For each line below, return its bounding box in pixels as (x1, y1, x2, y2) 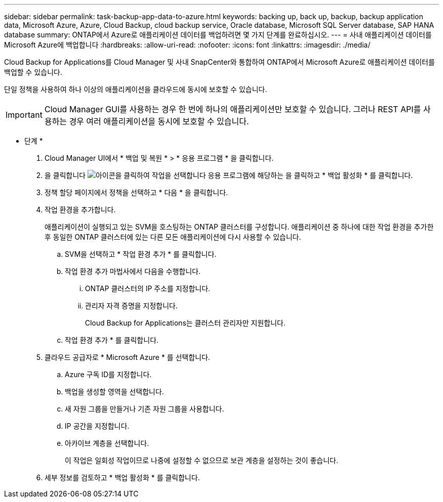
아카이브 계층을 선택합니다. (65, 439, 149, 447)
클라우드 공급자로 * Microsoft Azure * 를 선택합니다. (45, 353, 210, 361)
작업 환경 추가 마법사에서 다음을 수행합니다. (65, 267, 201, 276)
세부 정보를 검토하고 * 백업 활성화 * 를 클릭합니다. (45, 473, 200, 482)
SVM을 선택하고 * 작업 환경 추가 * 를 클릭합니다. (65, 250, 216, 258)
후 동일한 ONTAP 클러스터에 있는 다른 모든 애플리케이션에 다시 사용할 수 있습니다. (45, 233, 301, 241)
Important (6, 110, 42, 120)
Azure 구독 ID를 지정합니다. (65, 370, 152, 379)
